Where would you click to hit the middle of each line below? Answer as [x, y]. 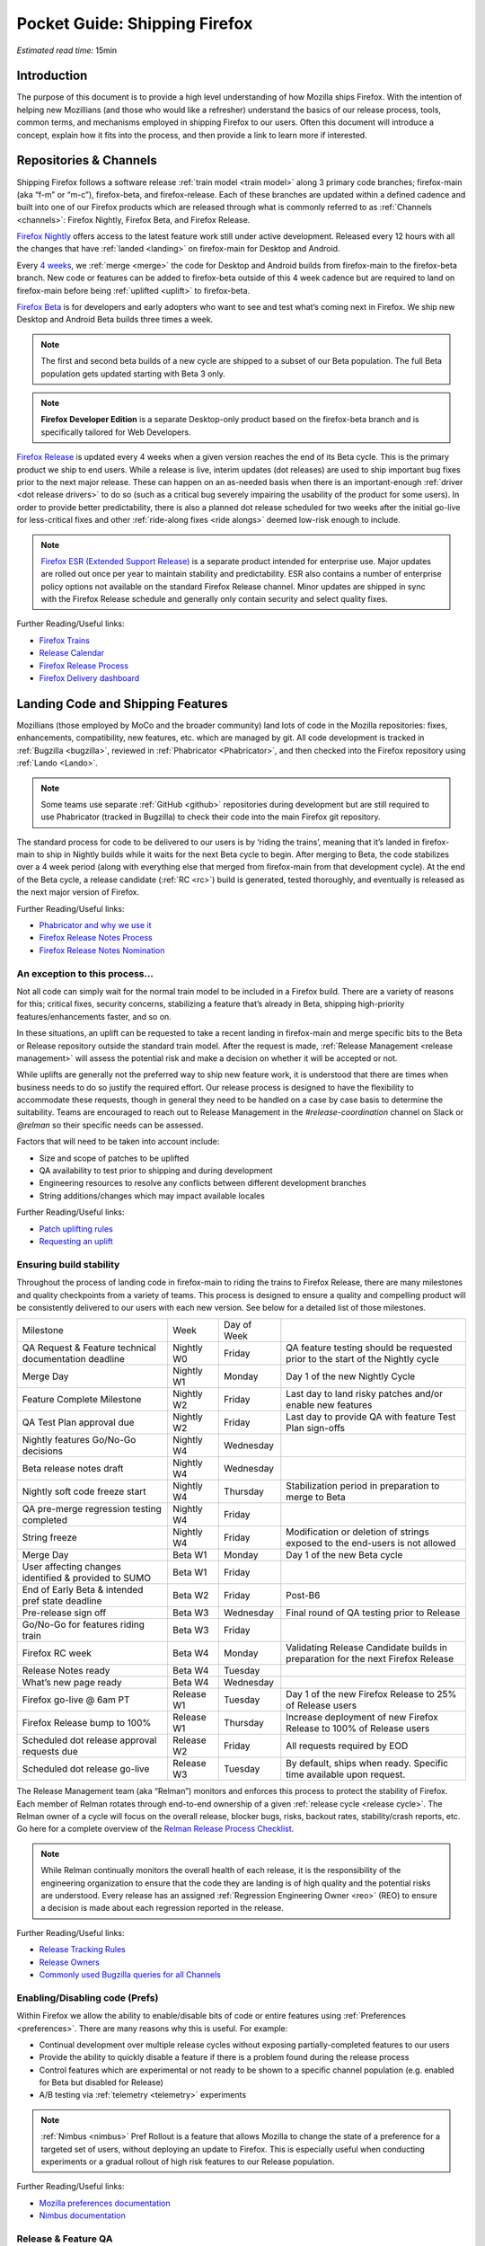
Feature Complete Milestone [82, 1400]
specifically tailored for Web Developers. [116, 432]
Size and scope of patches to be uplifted [114, 1158]
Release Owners [70, 1962]
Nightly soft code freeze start [84, 1491]
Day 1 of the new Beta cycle [344, 1555]
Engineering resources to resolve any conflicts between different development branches [203, 1183]
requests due [50, 1752]
